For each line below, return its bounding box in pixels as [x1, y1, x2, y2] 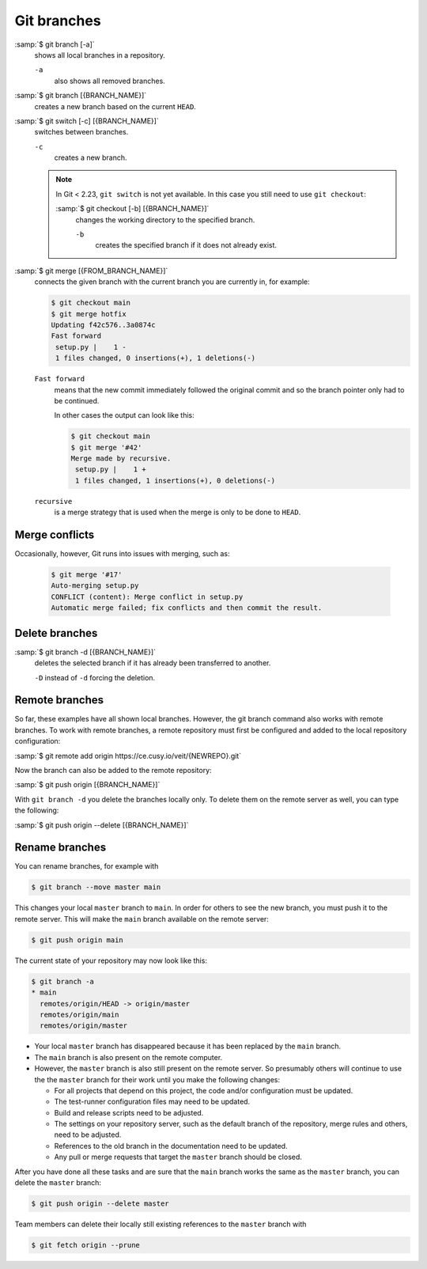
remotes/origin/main [40, 1010, 119, 1019]
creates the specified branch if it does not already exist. [95, 241, 277, 250]
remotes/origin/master [40, 1021, 128, 1030]
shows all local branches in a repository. [34, 50, 165, 59]
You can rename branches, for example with [14, 862, 159, 871]
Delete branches [14, 626, 98, 640]
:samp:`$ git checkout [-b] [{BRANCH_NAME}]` [55, 204, 210, 214]
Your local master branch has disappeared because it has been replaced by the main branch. [34, 1041, 342, 1051]
